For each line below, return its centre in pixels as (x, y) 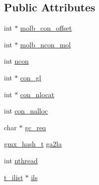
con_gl (31, 77)
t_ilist (14, 177)
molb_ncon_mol (46, 44)
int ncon (16, 61)
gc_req (35, 127)
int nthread (21, 160)
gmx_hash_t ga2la (33, 144)
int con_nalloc (26, 111)
